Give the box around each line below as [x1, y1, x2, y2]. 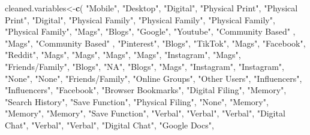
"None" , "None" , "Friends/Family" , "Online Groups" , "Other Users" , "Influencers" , [5, 72, 302, 84]
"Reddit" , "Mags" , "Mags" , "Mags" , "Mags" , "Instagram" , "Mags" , [5, 48, 241, 61]
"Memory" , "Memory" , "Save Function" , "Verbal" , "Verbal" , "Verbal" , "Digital [5, 107, 285, 119]
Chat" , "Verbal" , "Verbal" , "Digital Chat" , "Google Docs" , [5, 118, 214, 131]
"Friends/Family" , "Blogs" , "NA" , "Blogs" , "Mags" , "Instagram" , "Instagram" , [5, 60, 284, 72]
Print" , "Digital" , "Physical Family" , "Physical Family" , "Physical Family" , [5, 13, 275, 26]
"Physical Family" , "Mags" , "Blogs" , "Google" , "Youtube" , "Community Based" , [5, 25, 296, 38]
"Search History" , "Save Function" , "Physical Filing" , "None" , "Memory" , [5, 95, 269, 108]
